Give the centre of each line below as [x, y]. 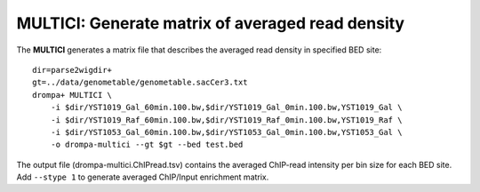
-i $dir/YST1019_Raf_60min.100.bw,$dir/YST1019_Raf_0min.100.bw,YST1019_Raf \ [226, 120]
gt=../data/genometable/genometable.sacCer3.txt [140, 83]
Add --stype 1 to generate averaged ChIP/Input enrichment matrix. [143, 177]
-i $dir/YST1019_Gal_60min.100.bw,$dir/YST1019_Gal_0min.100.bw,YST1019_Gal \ [226, 108]
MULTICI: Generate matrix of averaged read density [210, 23]
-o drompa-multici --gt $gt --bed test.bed [147, 145]
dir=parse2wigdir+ [72, 70]
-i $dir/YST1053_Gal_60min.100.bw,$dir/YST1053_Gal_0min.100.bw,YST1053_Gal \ [226, 132]
